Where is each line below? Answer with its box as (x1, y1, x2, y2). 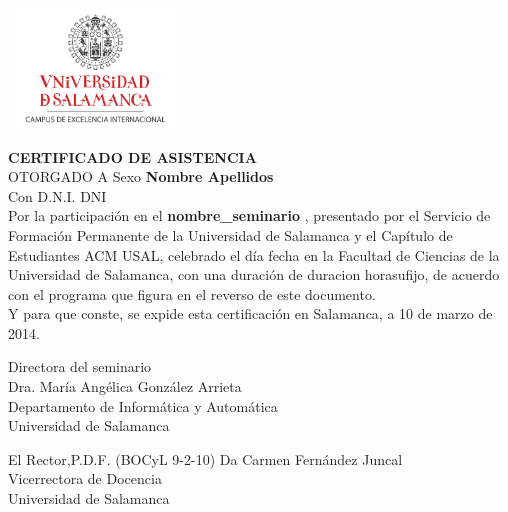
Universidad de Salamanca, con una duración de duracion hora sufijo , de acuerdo (8, 264, 500, 285)
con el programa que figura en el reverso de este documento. (8, 283, 376, 304)
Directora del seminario (8, 356, 152, 377)
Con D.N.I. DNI (8, 185, 107, 206)
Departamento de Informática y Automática (8, 395, 278, 416)
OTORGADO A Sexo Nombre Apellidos (8, 166, 274, 187)
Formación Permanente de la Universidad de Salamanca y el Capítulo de (8, 224, 453, 245)
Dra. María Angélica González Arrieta (8, 376, 242, 397)
